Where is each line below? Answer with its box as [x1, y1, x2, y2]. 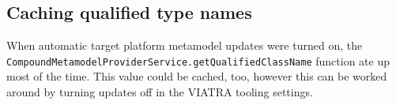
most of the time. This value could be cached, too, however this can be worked [6, 68, 387, 84]
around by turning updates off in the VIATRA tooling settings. [6, 84, 313, 100]
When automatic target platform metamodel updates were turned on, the [6, 37, 363, 54]
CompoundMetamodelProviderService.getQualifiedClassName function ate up [6, 52, 390, 69]
